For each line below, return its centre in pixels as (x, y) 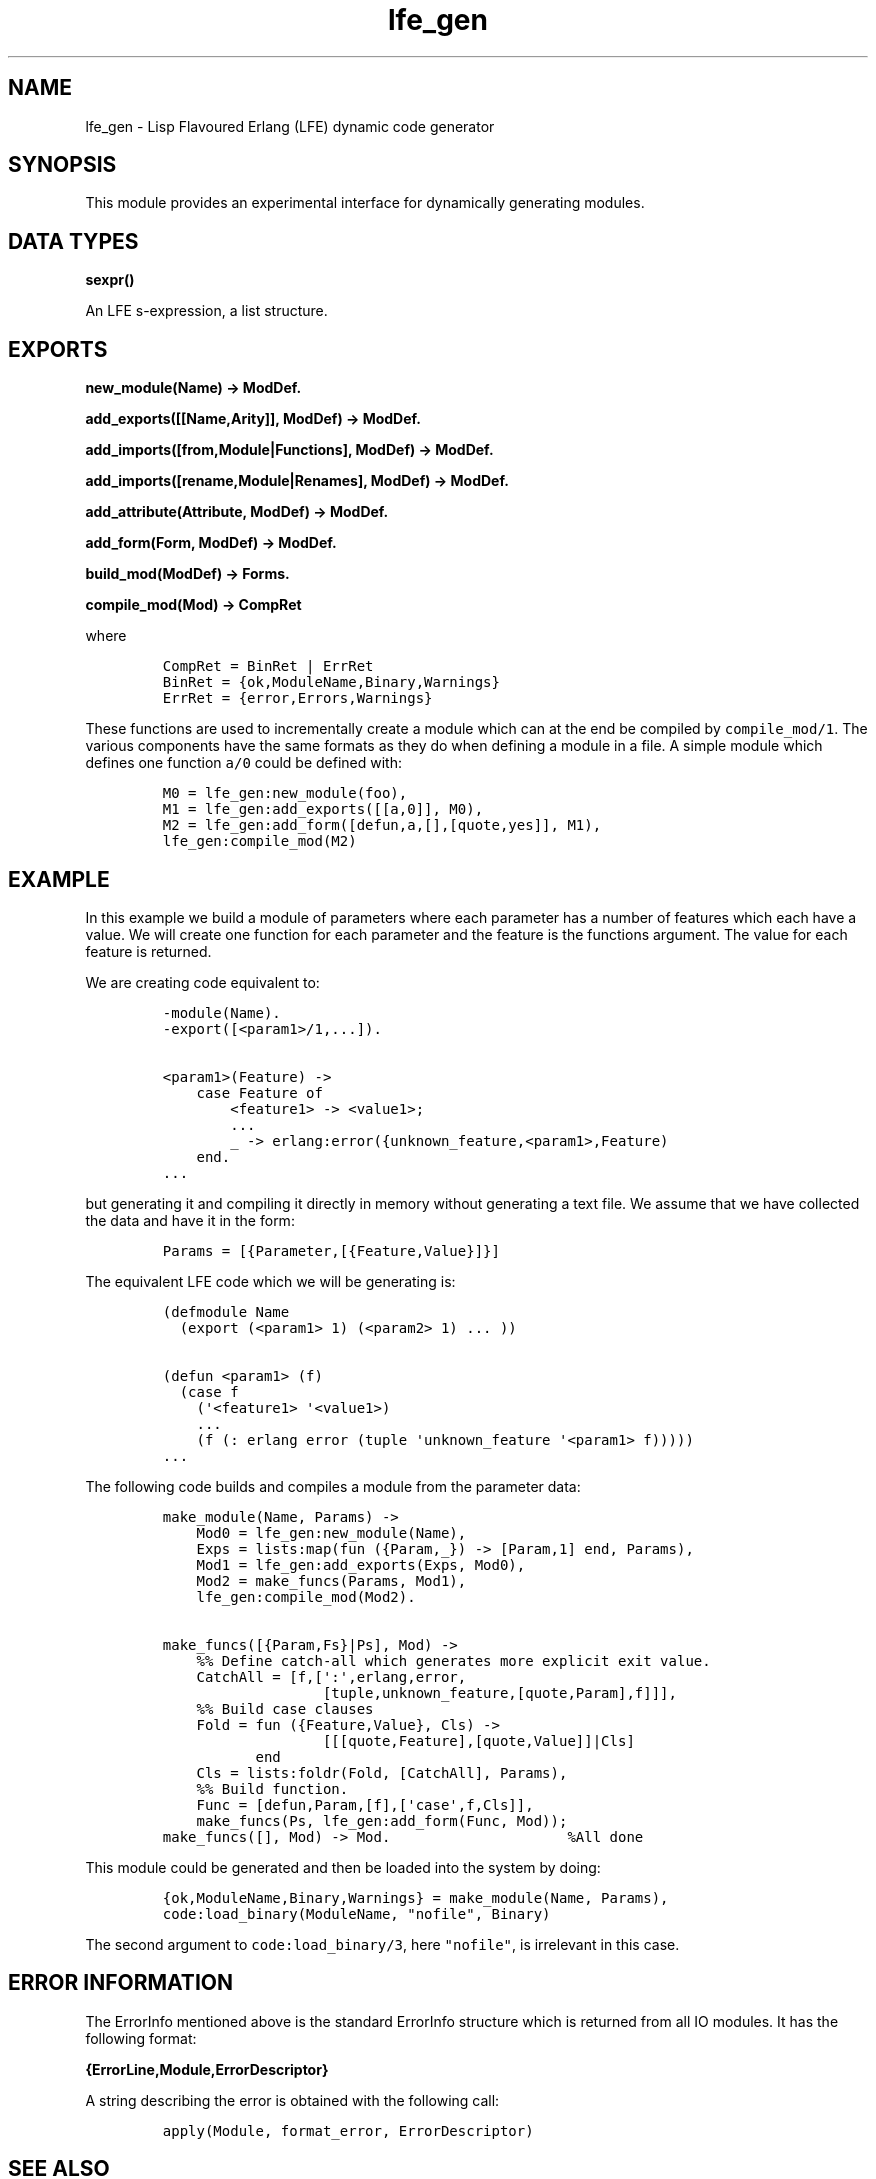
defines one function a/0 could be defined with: (243, 763)
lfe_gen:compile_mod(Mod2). (306, 1596)
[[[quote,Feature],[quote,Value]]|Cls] (478, 1740)
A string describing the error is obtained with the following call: (292, 2100)
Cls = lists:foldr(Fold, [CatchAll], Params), (382, 1772)
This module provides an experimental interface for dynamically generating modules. (365, 203)
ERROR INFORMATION (120, 1983)
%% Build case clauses (285, 1708)
